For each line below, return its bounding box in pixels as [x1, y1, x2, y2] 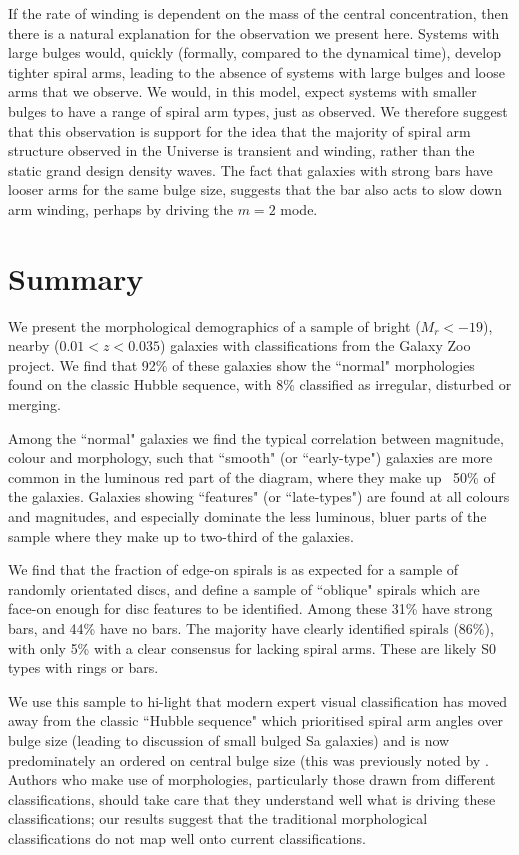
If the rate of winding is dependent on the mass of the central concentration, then [8, 3, 509, 23]
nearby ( [8, 335, 60, 356]
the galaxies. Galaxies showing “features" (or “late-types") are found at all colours [8, 486, 510, 507]
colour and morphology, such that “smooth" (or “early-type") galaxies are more [8, 447, 493, 468]
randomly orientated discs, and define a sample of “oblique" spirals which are [8, 578, 480, 599]
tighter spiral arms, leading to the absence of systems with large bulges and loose [8, 61, 505, 82]
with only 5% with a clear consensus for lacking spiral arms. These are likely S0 [8, 637, 496, 658]
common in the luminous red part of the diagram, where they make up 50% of [8, 466, 495, 487]
